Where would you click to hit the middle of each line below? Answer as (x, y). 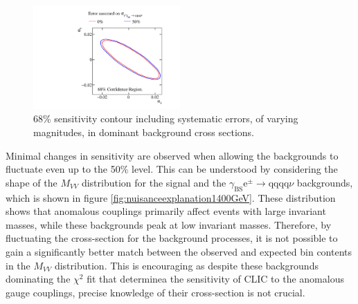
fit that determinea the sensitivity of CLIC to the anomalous (215, 279)
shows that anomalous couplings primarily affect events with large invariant (166, 211)
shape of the (32, 182)
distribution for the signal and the (154, 182)
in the (18, 265)
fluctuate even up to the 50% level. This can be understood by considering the (172, 169)
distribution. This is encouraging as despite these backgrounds (186, 265)
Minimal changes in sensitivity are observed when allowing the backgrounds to (172, 155)
